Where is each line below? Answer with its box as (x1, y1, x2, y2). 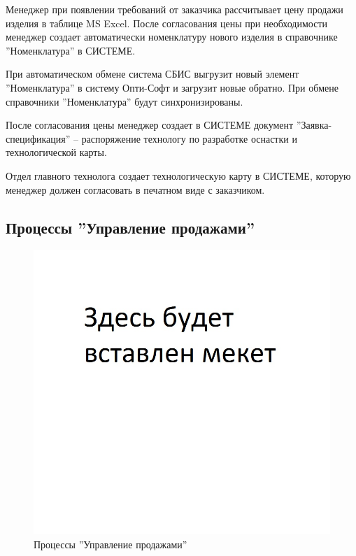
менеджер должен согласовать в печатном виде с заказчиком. (6, 182, 265, 197)
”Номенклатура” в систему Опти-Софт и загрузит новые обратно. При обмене (6, 80, 339, 94)
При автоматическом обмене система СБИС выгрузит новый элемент (6, 66, 299, 81)
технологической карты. (6, 145, 107, 159)
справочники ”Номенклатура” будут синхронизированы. (6, 94, 243, 108)
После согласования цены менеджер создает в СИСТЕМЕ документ (6, 117, 294, 132)
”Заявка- (296, 117, 332, 132)
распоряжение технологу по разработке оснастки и (81, 131, 297, 145)
